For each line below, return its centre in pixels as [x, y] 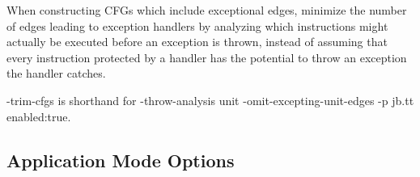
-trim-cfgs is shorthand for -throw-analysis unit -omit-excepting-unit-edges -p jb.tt [210, 100]
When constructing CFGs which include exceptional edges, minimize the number [207, 10]
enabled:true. [39, 116]
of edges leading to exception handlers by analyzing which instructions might [197, 25]
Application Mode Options [121, 160]
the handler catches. [56, 73]
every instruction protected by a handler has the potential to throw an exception [207, 57]
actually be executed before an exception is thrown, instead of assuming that [197, 42]
